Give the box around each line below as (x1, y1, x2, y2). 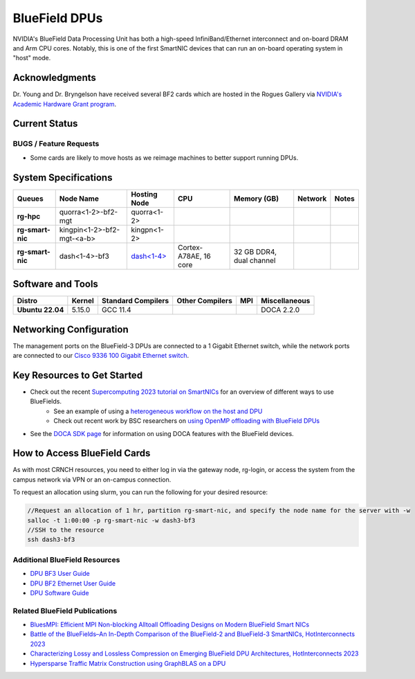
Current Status (12, 118, 78, 129)
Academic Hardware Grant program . (12, 100, 117, 108)
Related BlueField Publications (12, 606, 118, 615)
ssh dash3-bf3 (27, 536, 75, 543)
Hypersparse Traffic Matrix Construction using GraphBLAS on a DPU (30, 659, 226, 667)
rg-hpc (17, 211, 41, 221)
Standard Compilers (101, 296, 169, 306)
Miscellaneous (260, 296, 311, 306)
